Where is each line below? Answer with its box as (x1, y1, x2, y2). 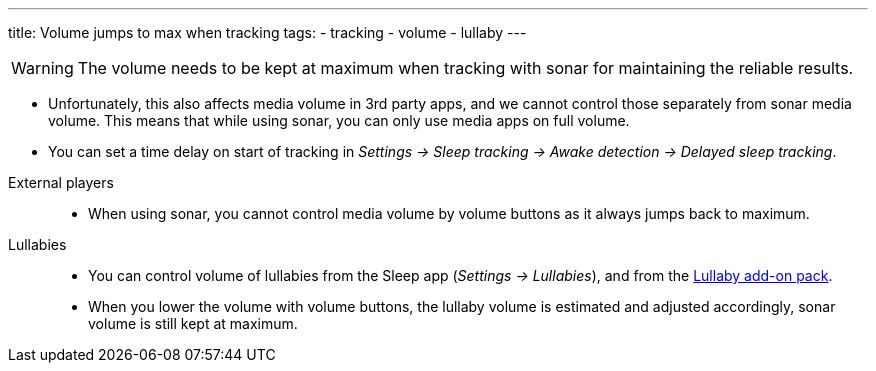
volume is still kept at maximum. (88, 315, 298, 332)
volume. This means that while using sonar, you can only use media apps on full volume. (48, 112, 630, 129)
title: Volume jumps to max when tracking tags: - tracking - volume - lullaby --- (8, 24, 527, 41)
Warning (11, 58, 74, 78)
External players (8, 174, 114, 191)
